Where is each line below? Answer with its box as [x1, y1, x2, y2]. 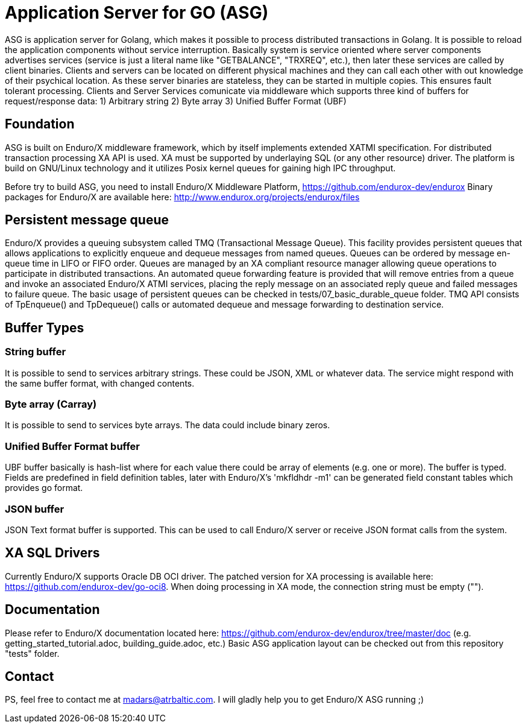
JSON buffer [5, 502, 64, 515]
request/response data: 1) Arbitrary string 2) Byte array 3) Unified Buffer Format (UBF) [5, 95, 347, 106]
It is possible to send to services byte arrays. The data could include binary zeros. [5, 420, 330, 431]
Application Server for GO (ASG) [5, 2, 269, 23]
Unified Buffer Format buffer [5, 440, 140, 452]
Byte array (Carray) [5, 398, 97, 411]
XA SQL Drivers [5, 545, 100, 561]
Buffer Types [5, 320, 84, 335]
